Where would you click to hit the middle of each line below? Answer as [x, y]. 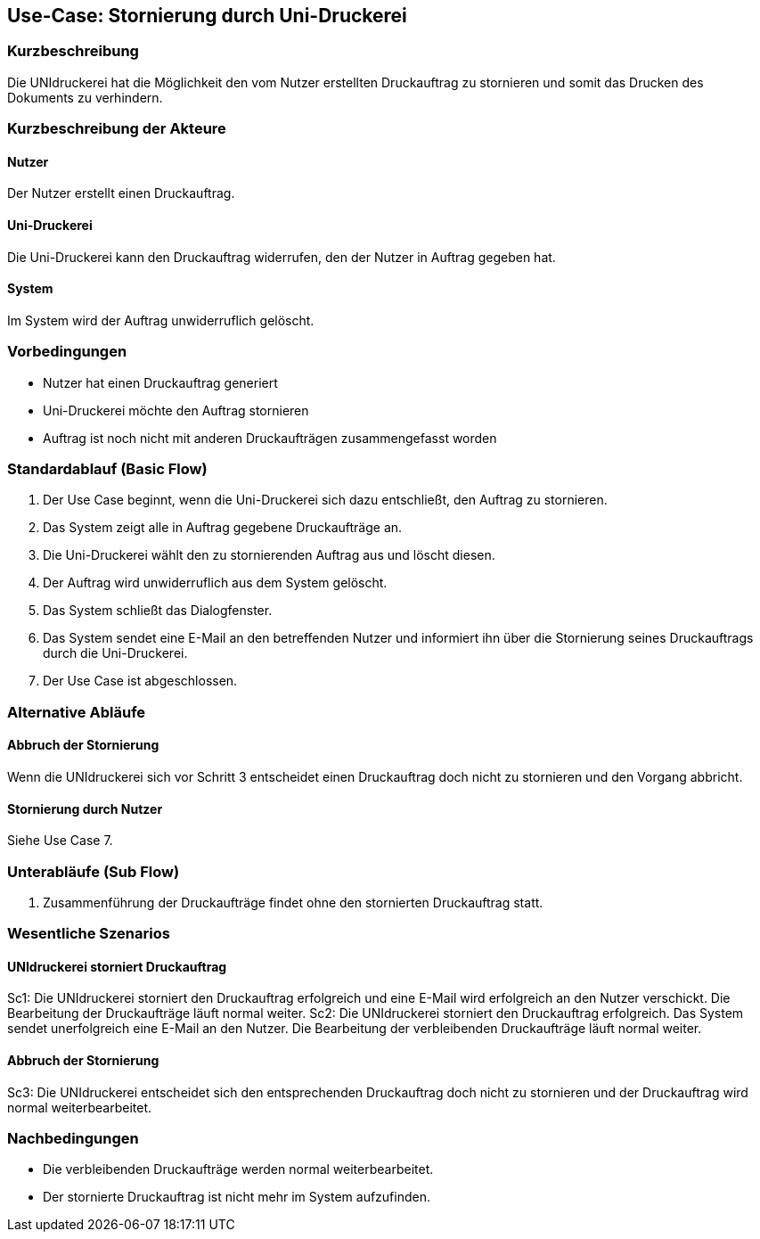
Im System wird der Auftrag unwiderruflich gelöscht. [161, 320]
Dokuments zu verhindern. [85, 97]
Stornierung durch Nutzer [85, 808]
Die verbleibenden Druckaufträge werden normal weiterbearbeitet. [238, 1169]
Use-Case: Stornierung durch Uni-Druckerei [207, 16]
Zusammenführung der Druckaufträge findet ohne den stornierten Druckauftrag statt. [293, 902]
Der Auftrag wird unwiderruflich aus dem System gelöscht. [215, 583]
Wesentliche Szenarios [89, 934]
